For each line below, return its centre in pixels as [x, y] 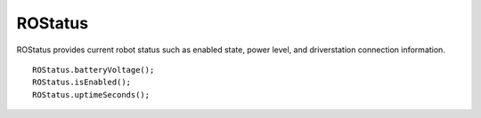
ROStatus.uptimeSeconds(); [91, 94]
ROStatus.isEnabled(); [82, 83]
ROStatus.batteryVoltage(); [94, 70]
